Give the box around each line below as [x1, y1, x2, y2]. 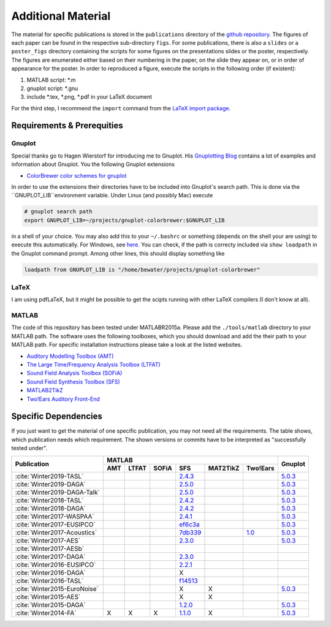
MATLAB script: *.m [26, 76, 76, 83]
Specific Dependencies [11, 411, 102, 422]
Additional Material [11, 9, 111, 23]
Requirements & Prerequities [11, 120, 124, 131]
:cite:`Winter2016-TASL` [15, 576, 84, 585]
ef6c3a [178, 520, 200, 528]
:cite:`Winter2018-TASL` [15, 496, 84, 504]
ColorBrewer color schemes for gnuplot [26, 172, 127, 179]
